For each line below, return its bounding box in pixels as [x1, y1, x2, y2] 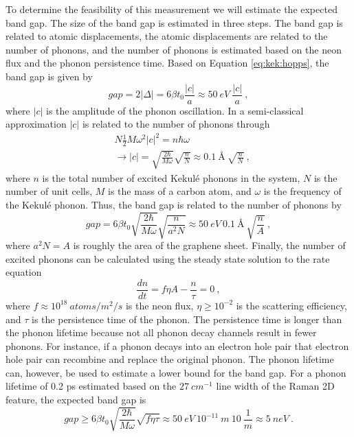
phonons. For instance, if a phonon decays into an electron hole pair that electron [5, 338, 349, 353]
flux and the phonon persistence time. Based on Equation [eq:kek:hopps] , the [5, 56, 329, 70]
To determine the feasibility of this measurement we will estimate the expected [5, 2, 338, 16]
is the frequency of [263, 184, 342, 198]
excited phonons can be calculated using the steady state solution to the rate [5, 251, 330, 265]
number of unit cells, [5, 184, 93, 198]
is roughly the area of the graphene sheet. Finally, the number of [73, 238, 346, 252]
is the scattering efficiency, [236, 298, 347, 312]
